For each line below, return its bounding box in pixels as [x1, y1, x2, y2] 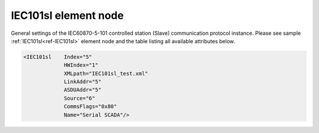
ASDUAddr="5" [64, 86, 102, 93]
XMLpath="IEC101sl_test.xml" [64, 70, 148, 77]
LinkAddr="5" [64, 79, 102, 85]
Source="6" [64, 95, 96, 102]
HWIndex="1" [64, 62, 99, 69]
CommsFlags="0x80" [64, 103, 118, 110]
